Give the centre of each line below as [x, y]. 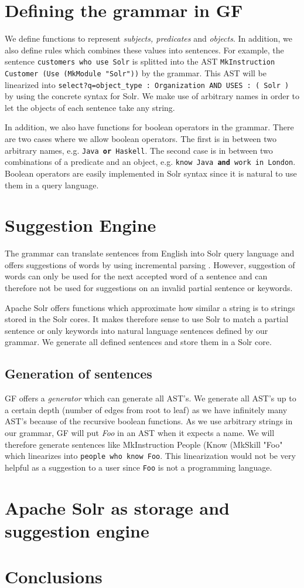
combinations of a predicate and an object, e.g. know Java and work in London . [150, 162]
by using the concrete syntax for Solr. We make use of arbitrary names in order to [152, 96]
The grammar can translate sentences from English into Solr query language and [150, 253]
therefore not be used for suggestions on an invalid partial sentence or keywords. [149, 288]
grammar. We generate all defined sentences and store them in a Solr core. [138, 342]
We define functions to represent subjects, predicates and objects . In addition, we [148, 38]
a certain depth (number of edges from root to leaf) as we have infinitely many [146, 409]
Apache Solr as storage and [117, 507]
